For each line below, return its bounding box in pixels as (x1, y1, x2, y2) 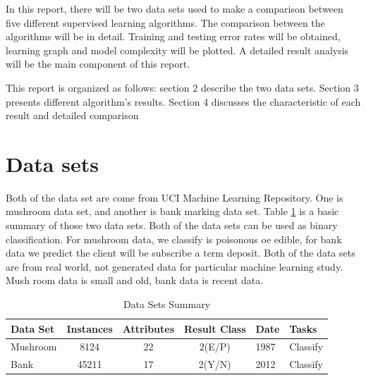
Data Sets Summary (123, 297, 211, 312)
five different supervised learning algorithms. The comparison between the (6, 15, 325, 30)
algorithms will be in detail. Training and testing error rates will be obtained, (6, 29, 341, 44)
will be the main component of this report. (6, 56, 190, 71)
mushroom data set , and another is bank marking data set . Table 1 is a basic (6, 204, 339, 219)
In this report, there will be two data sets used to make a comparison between (6, 1, 343, 16)
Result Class (184, 321, 246, 336)
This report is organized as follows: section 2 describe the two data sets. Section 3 (6, 80, 359, 94)
